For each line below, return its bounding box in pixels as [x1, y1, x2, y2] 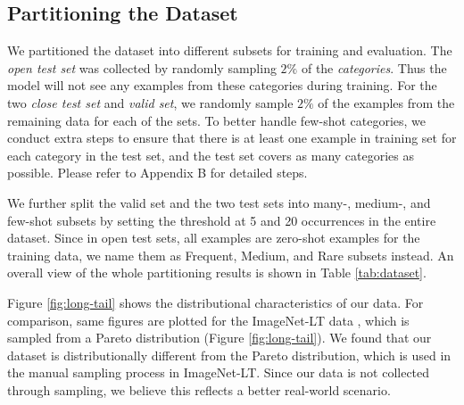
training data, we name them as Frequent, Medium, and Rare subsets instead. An [7, 245, 454, 264]
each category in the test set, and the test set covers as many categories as [7, 145, 414, 164]
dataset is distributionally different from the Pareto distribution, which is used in [7, 345, 452, 364]
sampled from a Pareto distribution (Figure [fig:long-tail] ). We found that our [7, 328, 432, 347]
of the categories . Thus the [301, 58, 447, 77]
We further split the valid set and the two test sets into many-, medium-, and [7, 193, 431, 211]
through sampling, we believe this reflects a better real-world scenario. [7, 380, 391, 399]
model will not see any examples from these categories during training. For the [7, 76, 437, 95]
